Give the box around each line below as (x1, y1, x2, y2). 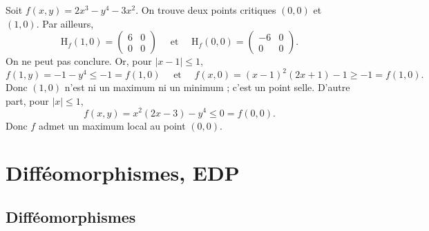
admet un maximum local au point (38, 118, 186, 132)
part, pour (6, 93, 49, 108)
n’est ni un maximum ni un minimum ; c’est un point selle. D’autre (64, 80, 350, 94)
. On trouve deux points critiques (135, 3, 276, 17)
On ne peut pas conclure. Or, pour (6, 54, 152, 68)
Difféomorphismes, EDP (6, 159, 240, 187)
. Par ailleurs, (36, 16, 94, 30)
